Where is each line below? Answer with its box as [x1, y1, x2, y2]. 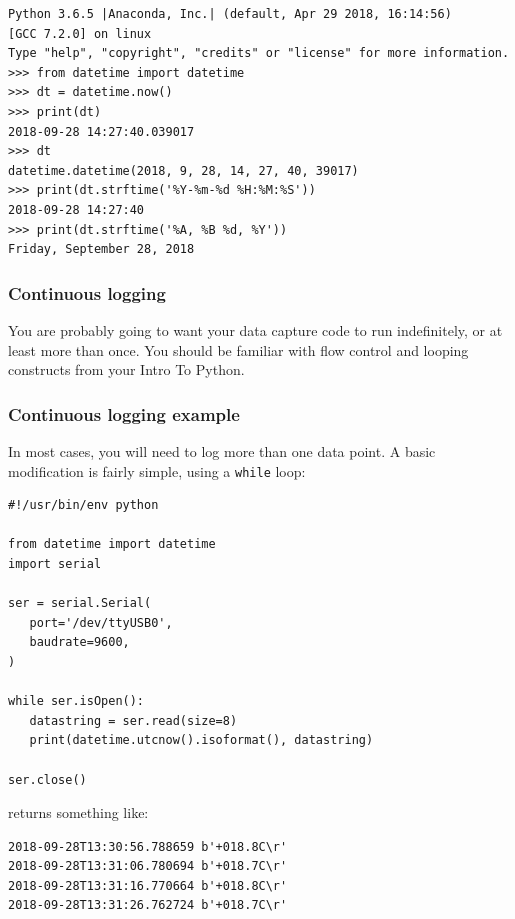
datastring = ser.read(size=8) [29, 713, 238, 728]
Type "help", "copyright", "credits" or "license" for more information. [8, 46, 510, 61]
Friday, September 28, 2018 [8, 242, 195, 257]
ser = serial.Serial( [8, 596, 152, 611]
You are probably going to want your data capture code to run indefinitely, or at [8, 319, 503, 340]
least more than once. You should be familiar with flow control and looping [8, 339, 469, 360]
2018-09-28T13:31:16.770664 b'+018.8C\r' [8, 878, 288, 893]
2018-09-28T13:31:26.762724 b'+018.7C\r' [8, 898, 288, 913]
